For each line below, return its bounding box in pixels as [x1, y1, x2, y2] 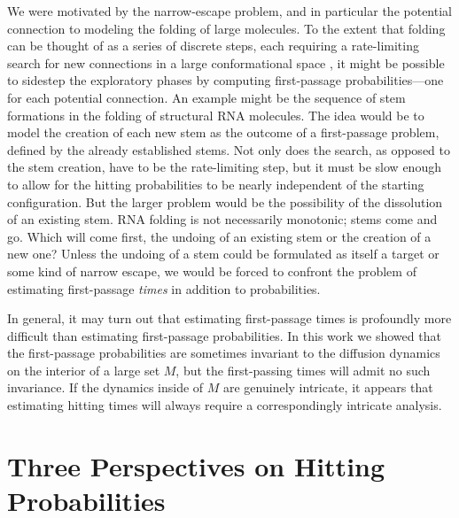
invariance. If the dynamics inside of [7, 378, 204, 397]
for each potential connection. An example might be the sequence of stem [7, 88, 406, 106]
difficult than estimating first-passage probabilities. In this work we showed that [7, 326, 441, 344]
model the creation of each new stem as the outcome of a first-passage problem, [7, 123, 440, 142]
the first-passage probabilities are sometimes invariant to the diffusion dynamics [7, 344, 440, 362]
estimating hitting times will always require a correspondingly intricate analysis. [7, 396, 442, 414]
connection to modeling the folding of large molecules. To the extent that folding [7, 19, 446, 37]
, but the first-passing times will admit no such [175, 360, 431, 379]
